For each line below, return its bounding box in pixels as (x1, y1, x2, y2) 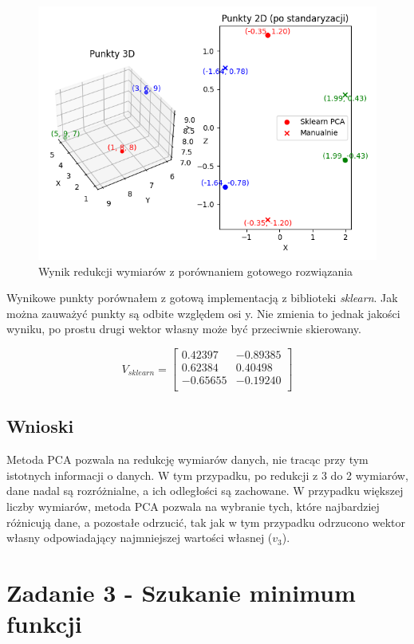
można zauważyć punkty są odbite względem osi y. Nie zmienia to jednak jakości (6, 304, 400, 321)
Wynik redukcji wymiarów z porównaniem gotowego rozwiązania (38, 262, 353, 279)
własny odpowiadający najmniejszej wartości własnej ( (6, 529, 273, 546)
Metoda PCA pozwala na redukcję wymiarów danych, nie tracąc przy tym (6, 451, 369, 468)
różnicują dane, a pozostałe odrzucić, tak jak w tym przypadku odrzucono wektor (6, 513, 406, 530)
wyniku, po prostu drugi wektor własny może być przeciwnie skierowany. (6, 320, 361, 337)
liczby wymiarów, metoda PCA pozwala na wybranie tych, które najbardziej (6, 498, 380, 515)
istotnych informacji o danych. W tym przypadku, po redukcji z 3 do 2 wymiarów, (6, 466, 408, 483)
